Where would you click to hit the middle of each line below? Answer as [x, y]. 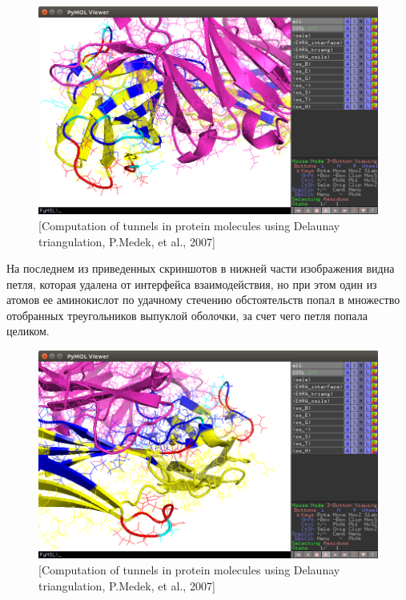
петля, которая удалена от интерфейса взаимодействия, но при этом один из [192, 284]
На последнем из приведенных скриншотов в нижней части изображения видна [201, 268]
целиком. [28, 331]
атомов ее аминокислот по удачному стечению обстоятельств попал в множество [203, 300]
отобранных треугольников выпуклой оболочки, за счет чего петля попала [187, 315]
